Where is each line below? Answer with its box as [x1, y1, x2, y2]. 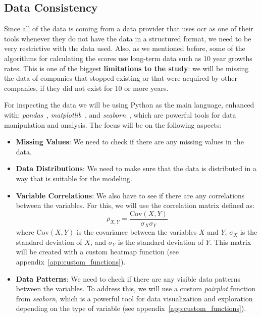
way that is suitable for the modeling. [16, 173, 132, 183]
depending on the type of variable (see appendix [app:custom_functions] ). [16, 303, 246, 313]
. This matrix [210, 236, 251, 247]
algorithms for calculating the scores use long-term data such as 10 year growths [4, 52, 252, 63]
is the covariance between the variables [76, 227, 197, 237]
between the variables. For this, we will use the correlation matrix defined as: [16, 200, 254, 210]
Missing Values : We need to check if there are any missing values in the [16, 136, 244, 147]
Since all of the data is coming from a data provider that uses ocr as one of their [4, 23, 253, 34]
